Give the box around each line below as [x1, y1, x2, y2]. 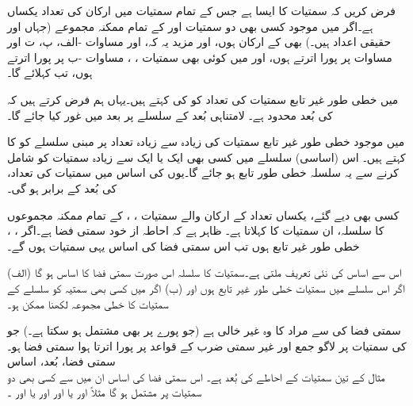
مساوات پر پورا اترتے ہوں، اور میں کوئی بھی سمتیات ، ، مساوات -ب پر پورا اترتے [7, 48, 392, 65]
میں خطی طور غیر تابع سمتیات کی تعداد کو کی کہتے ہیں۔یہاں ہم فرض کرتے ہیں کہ [7, 90, 399, 107]
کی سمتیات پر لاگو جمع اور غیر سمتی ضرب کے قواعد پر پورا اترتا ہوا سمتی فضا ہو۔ [7, 337, 407, 354]
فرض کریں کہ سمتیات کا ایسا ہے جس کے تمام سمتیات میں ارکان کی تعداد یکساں [7, 2, 396, 18]
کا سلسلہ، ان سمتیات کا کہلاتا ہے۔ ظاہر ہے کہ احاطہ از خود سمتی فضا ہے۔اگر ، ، [7, 222, 384, 239]
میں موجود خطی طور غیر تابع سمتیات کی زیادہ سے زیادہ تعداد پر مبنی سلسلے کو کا [7, 133, 405, 150]
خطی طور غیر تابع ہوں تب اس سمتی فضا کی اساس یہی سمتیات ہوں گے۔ [7, 237, 360, 254]
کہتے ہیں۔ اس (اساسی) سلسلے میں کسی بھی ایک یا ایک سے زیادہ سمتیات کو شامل [7, 148, 406, 165]
